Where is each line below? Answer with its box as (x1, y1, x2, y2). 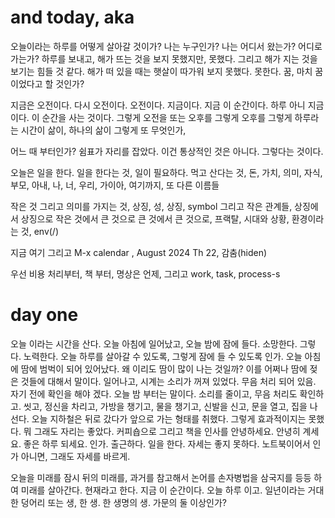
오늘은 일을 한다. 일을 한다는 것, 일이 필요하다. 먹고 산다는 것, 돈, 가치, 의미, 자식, (10, 166, 323, 178)
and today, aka (10, 6, 135, 29)
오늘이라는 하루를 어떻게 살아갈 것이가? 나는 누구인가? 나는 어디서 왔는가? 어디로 (10, 40, 323, 52)
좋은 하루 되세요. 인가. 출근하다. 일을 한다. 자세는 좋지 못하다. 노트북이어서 (23, 437, 311, 450)
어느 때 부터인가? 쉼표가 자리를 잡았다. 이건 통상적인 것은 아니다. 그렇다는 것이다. (10, 145, 324, 157)
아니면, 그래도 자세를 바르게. (20, 450, 131, 462)
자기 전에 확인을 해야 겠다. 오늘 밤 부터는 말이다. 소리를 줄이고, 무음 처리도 (10, 387, 298, 400)
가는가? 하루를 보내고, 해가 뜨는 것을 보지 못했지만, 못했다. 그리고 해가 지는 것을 (10, 52, 318, 65)
